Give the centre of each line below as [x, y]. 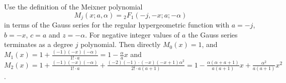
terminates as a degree [39, 44]
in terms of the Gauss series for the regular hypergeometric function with [117, 25]
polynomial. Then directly [121, 44]
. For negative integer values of [132, 34]
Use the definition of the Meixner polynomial [73, 6]
